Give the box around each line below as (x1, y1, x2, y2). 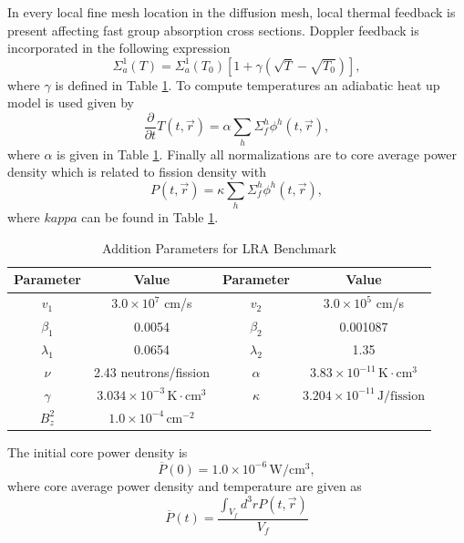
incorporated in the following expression (7, 38, 231, 57)
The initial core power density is (7, 442, 188, 461)
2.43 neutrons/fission (93, 363, 210, 382)
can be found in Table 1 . (81, 208, 219, 227)
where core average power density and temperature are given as (7, 476, 362, 495)
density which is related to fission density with (7, 162, 266, 181)
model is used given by (7, 93, 134, 112)
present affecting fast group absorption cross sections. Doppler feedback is (7, 20, 419, 39)
